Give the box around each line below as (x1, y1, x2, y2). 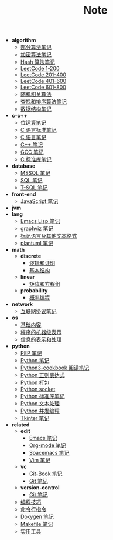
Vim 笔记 (29, 456, 51, 464)
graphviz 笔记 (20, 225, 54, 232)
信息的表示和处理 (20, 336, 62, 343)
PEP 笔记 (20, 349, 42, 356)
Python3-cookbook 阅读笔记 (20, 364, 90, 371)
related (11, 421, 30, 428)
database (11, 162, 36, 169)
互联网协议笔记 (20, 308, 57, 315)
